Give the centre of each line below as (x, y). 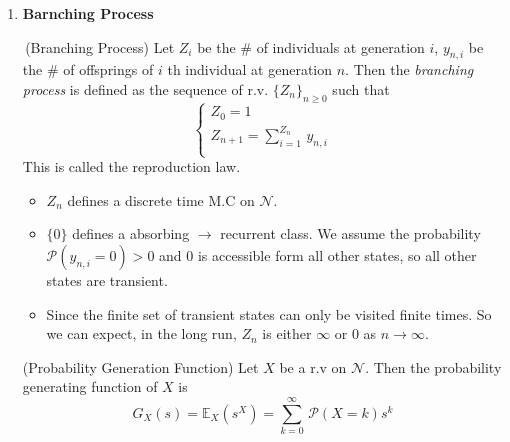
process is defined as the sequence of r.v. (145, 88)
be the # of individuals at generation (311, 46)
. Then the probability (433, 366)
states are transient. (107, 279)
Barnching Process (88, 13)
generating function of (90, 386)
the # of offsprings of (88, 69)
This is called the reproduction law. (131, 166)
